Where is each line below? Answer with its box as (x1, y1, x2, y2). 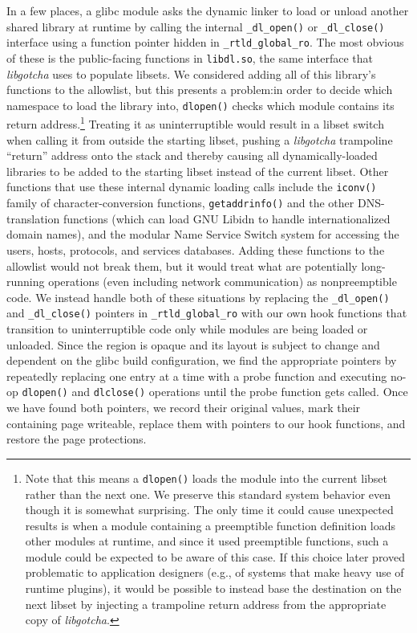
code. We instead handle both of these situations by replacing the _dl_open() (6, 288, 390, 305)
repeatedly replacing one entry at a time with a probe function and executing (6, 367, 387, 384)
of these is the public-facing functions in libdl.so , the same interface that (6, 49, 374, 66)
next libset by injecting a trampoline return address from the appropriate (25, 595, 387, 612)
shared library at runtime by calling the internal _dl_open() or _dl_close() (6, 18, 385, 35)
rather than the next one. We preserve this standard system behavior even (25, 485, 391, 502)
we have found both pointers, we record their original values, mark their (6, 399, 361, 416)
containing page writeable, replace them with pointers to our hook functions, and (6, 415, 406, 431)
